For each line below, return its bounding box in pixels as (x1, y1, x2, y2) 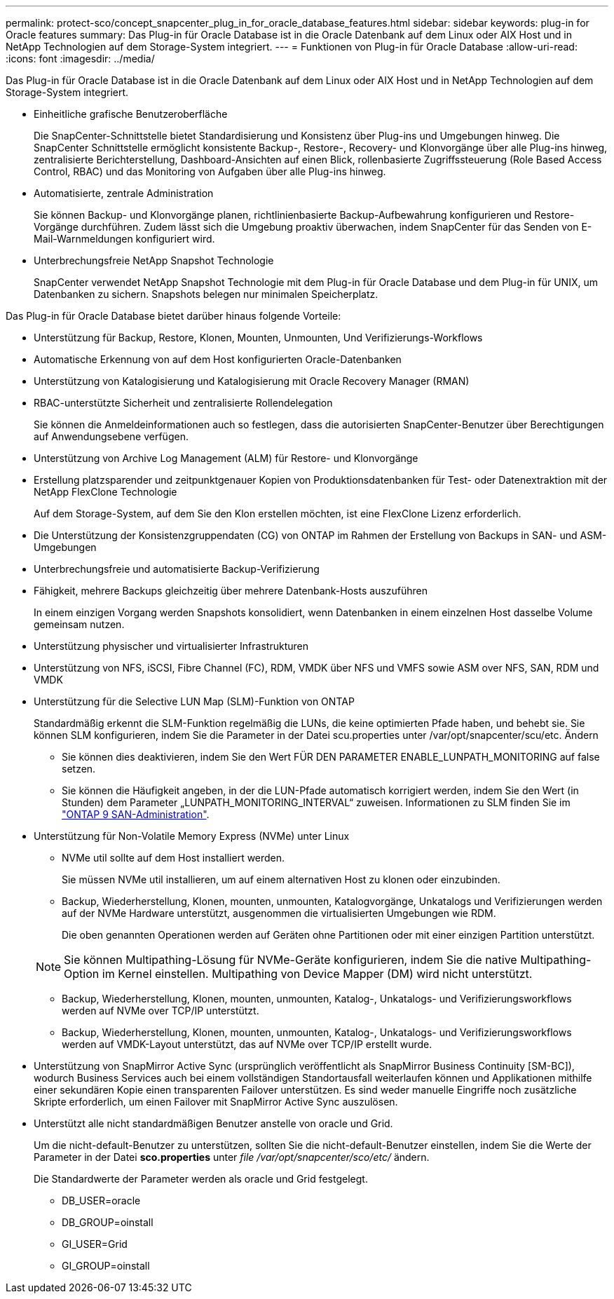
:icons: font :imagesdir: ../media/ (6, 53, 155, 64)
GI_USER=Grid (62, 1238, 128, 1250)
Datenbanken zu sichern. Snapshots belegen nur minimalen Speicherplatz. (34, 288, 378, 300)
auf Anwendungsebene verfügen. (34, 430, 189, 442)
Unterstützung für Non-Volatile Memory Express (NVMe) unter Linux (34, 830, 350, 842)
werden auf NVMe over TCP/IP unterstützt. (62, 1005, 259, 1016)
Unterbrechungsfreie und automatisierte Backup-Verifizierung (34, 563, 320, 575)
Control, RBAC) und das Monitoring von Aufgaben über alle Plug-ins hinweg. (34, 165, 386, 177)
